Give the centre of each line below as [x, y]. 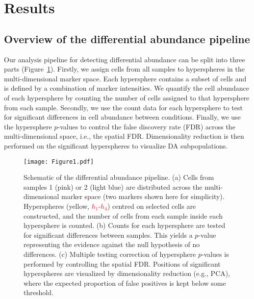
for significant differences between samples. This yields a [108, 235]
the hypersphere [28, 126]
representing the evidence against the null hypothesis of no [112, 244]
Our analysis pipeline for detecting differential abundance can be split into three [125, 59]
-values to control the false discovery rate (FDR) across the [146, 126]
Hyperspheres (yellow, [57, 206]
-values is [215, 254]
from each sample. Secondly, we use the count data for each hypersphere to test [123, 107]
